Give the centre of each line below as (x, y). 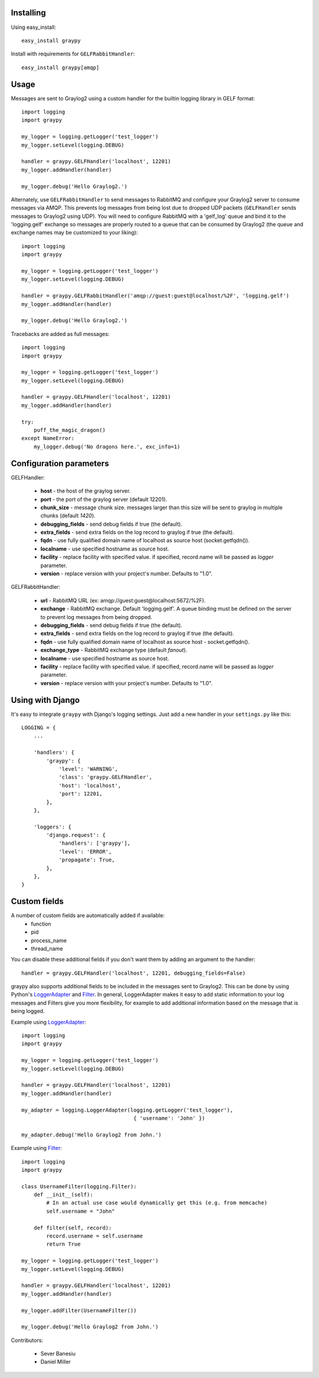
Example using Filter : (36, 1148)
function (41, 924)
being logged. (28, 1011)
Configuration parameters (60, 463)
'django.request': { (76, 835)
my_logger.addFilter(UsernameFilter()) (79, 1310)
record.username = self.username (95, 1236)
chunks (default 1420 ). (68, 516)
